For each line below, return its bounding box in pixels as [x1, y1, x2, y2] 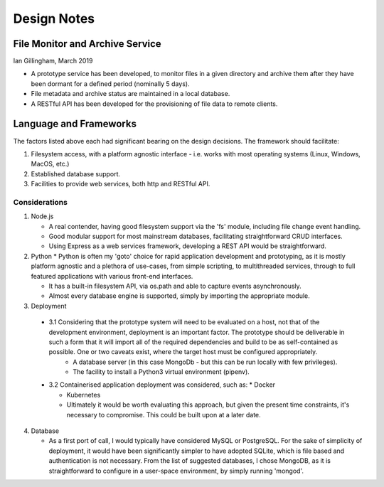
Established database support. [31, 169, 121, 178]
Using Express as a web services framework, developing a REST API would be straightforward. [48, 242, 327, 250]
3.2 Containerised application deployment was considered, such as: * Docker [48, 380, 276, 389]
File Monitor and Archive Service [13, 38, 161, 50]
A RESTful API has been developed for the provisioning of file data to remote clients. [31, 100, 278, 108]
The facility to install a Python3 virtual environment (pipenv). [73, 368, 250, 376]
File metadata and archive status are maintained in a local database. [31, 90, 230, 98]
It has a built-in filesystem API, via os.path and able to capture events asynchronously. [48, 282, 302, 290]
